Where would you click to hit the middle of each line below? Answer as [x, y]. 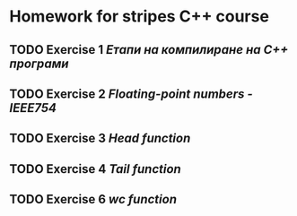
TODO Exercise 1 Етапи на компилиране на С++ [149, 50]
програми [39, 63]
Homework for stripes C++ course [139, 17]
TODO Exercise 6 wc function [93, 199]
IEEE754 [33, 108]
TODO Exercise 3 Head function [100, 138]
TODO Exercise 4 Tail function [95, 169]
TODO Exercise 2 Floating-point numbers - [131, 94]
